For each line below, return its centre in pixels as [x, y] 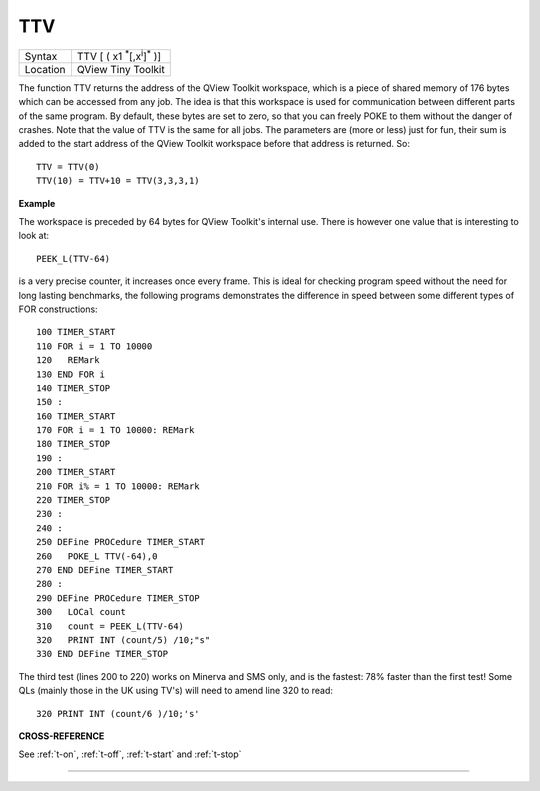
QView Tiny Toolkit [120, 69]
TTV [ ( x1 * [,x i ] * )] [119, 55]
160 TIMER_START [76, 416]
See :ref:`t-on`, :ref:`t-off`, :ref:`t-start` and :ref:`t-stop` [130, 754]
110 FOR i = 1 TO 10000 [94, 346]
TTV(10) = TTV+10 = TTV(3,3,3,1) [118, 181]
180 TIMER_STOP [73, 444]
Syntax [41, 56]
